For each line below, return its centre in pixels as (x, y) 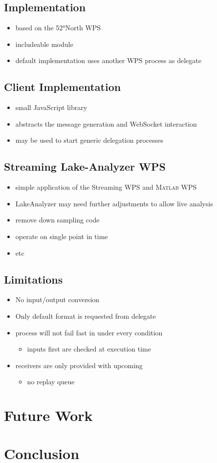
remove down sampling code (57, 220)
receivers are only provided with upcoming (79, 365)
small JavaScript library (51, 107)
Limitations (33, 279)
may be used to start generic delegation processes (89, 140)
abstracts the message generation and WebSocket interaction (106, 123)
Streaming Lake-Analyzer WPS (85, 166)
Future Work (48, 415)
